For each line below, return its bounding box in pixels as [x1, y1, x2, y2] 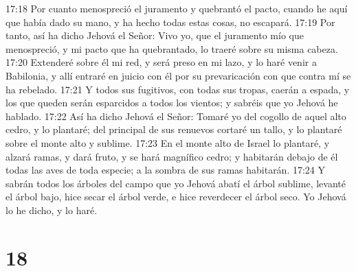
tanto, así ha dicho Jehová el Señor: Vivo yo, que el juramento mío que [5, 28, 304, 43]
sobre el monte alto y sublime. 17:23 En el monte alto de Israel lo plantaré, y [5, 135, 330, 150]
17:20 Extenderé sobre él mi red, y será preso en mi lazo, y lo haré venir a [5, 55, 317, 69]
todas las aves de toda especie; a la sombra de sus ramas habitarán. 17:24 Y [5, 163, 326, 177]
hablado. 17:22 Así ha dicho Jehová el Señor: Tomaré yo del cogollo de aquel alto [5, 108, 346, 123]
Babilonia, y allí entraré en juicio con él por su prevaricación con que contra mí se [5, 68, 351, 82]
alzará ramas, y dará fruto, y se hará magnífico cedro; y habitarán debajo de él [5, 149, 338, 163]
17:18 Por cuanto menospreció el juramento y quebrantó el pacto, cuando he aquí [5, 1, 348, 15]
